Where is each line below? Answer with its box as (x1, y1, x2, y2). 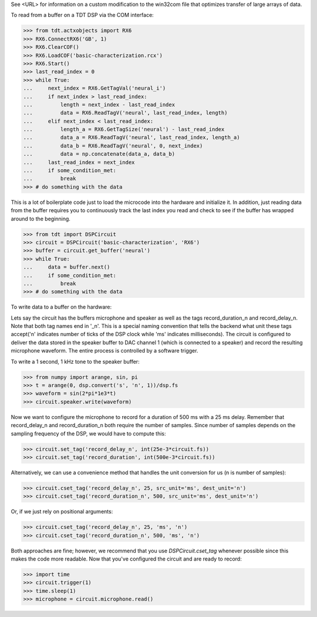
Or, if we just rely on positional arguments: (11, 508, 113, 515)
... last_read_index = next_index (23, 159, 135, 166)
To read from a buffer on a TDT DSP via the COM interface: (11, 12, 154, 19)
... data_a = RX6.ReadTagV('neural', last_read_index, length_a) (23, 134, 240, 141)
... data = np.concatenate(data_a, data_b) (23, 150, 176, 157)
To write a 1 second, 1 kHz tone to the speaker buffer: (11, 358, 140, 365)
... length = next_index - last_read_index (23, 101, 176, 108)
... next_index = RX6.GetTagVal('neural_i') (23, 85, 166, 92)
